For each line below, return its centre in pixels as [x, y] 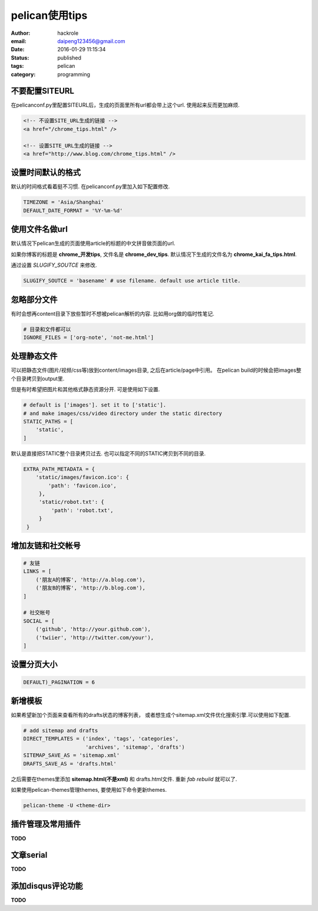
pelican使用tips [49, 15]
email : [19, 41]
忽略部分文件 [34, 299]
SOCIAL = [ [39, 621]
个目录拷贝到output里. [38, 378]
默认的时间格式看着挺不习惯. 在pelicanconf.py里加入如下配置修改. [90, 186]
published [69, 58]
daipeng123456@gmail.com [92, 41]
